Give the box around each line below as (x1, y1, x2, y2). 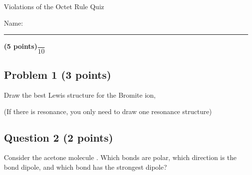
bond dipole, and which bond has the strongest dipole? (4, 161, 167, 172)
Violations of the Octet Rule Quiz (4, 1, 104, 11)
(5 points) (4, 41, 37, 51)
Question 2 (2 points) (4, 130, 113, 145)
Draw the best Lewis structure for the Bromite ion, (4, 89, 156, 100)
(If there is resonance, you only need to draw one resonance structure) (4, 106, 212, 116)
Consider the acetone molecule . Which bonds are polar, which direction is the (4, 152, 236, 162)
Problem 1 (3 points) (4, 67, 111, 82)
